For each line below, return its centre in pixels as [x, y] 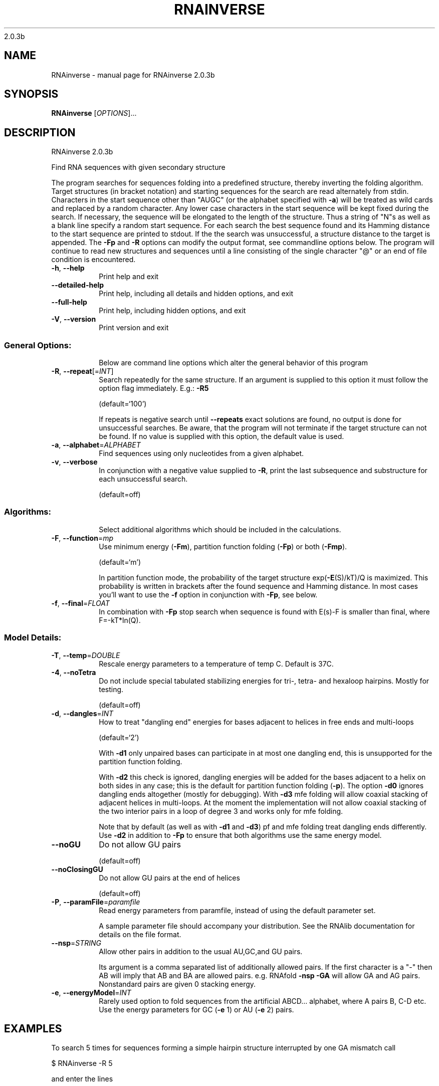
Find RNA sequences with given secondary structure [138, 167]
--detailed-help [78, 285]
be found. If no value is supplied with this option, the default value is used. [222, 437]
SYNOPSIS [31, 94]
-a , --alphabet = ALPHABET [96, 445]
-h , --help [68, 268]
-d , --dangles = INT [82, 713]
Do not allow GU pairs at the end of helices [169, 878]
